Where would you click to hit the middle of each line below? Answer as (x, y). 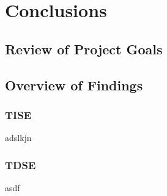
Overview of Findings (74, 85)
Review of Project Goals (84, 49)
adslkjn (18, 138)
